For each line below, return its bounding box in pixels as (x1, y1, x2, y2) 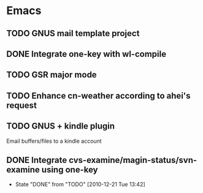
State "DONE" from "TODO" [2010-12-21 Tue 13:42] (15, 181, 145, 188)
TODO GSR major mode (6, 70, 97, 80)
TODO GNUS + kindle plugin (6, 121, 115, 132)
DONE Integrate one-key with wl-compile (6, 48, 167, 59)
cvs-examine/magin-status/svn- (68, 154, 197, 165)
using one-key (41, 164, 98, 175)
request (6, 100, 37, 110)
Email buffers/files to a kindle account (6, 137, 102, 145)
